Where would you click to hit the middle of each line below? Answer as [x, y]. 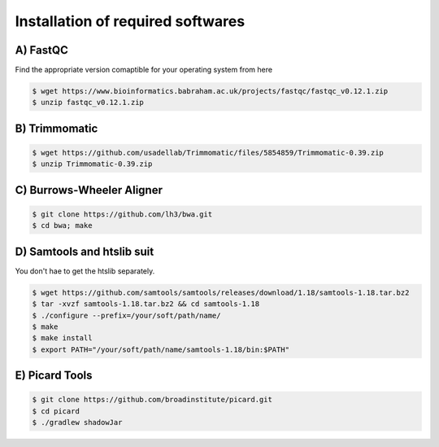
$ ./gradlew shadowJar [77, 423]
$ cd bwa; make [62, 226]
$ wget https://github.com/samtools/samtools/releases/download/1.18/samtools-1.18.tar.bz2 [221, 292]
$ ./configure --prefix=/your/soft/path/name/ [126, 315]
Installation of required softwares [130, 21]
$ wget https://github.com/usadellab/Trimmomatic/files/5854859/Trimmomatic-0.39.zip [208, 153]
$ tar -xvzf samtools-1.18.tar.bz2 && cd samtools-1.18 [146, 304]
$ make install [62, 338]
